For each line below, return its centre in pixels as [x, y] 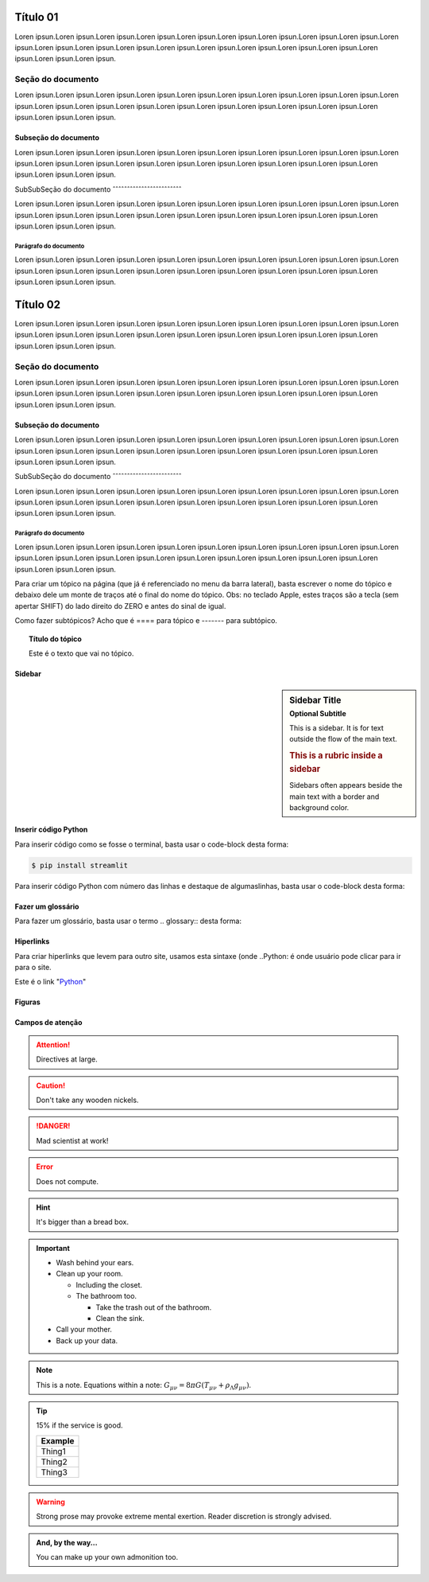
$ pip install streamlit [80, 865]
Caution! [51, 1085]
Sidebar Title [315, 700]
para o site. [33, 968]
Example [58, 1440]
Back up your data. [87, 1340]
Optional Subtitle [318, 713]
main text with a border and [334, 797]
